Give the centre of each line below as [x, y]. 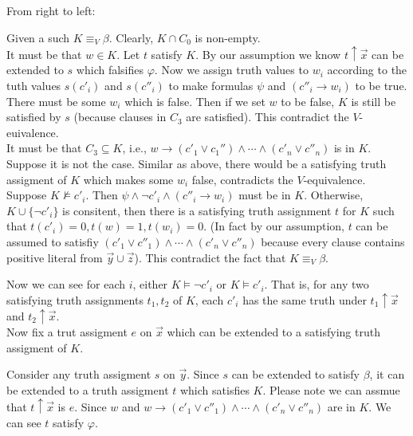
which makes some [128, 179]
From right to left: [51, 10]
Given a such [38, 37]
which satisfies [214, 389]
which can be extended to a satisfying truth [273, 331]
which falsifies [110, 70]
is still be [374, 101]
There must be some [56, 101]
